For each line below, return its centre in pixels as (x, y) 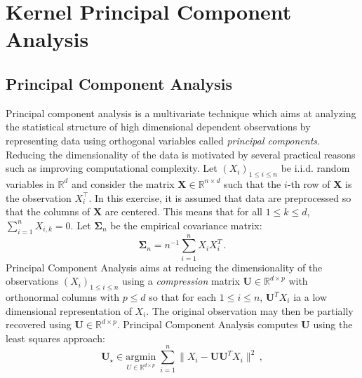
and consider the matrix (123, 183)
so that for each (183, 297)
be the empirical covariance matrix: (186, 225)
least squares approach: (55, 338)
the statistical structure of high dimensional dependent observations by (158, 127)
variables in (30, 183)
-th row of (309, 183)
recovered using (39, 324)
